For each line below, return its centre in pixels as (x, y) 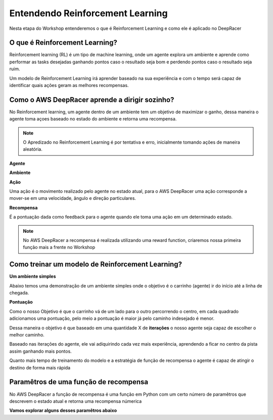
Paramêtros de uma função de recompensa (79, 382)
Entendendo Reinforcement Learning (88, 13)
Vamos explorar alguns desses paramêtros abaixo (63, 410)
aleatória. (33, 149)
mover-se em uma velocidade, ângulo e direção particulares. (73, 198)
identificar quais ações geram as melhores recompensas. (69, 86)
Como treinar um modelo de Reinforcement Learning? (96, 264)
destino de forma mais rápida (40, 367)
